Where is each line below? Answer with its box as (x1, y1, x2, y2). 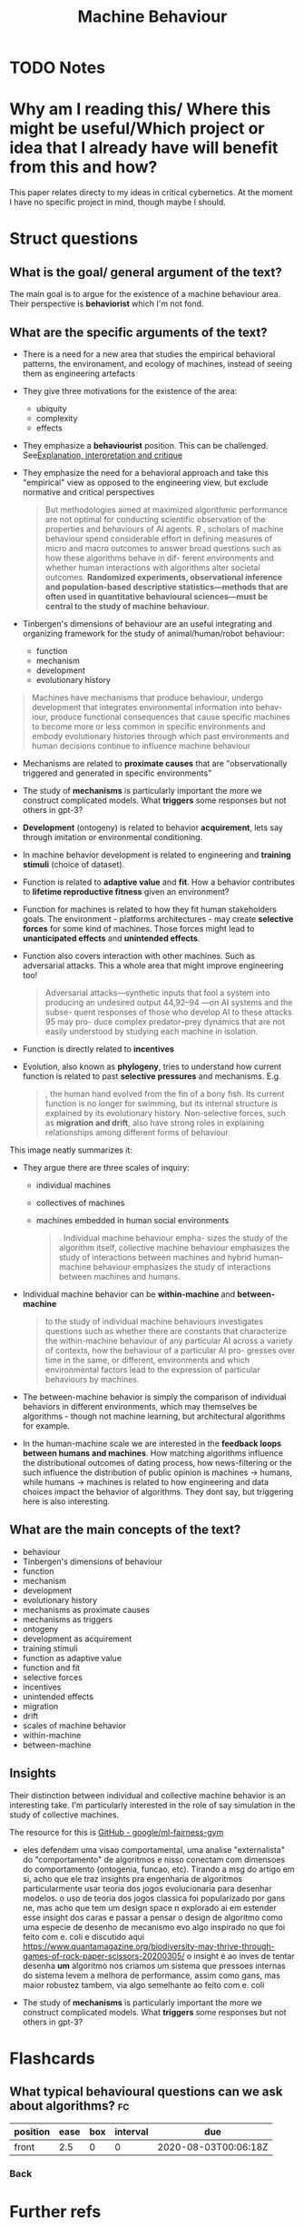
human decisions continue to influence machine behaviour (31, 740, 251, 751)
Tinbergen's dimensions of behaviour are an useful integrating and (22, 618, 272, 629)
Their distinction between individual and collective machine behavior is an (9, 1789, 286, 1800)
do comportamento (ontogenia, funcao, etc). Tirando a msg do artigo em (22, 1864, 295, 1875)
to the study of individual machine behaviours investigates (44, 1315, 263, 1327)
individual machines (35, 1179, 112, 1191)
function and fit (22, 1662, 80, 1673)
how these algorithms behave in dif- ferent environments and (44, 552, 274, 563)
